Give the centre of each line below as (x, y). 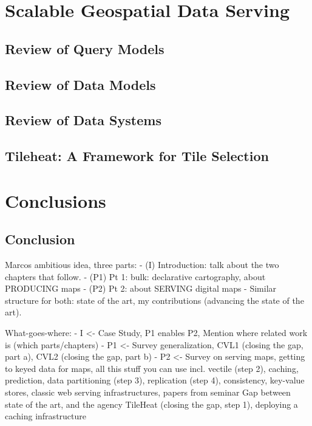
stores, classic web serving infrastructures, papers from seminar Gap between (148, 392)
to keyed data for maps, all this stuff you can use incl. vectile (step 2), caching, (152, 368)
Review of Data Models (80, 84)
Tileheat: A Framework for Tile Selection (137, 156)
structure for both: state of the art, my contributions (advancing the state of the (154, 300)
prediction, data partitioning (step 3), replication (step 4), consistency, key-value (155, 380)
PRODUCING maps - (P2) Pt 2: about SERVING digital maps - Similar (141, 288)
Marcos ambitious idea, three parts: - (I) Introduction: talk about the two (142, 265)
